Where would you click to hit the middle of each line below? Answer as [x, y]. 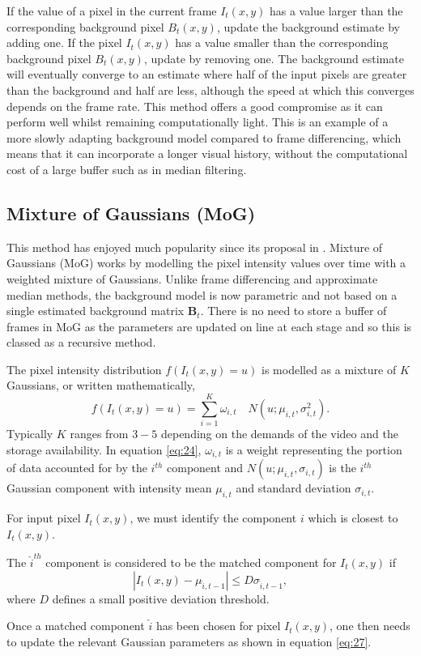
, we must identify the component [213, 518]
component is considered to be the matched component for [191, 562]
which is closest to [353, 518]
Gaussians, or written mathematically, [101, 385]
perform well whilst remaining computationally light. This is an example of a [198, 122]
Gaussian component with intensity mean [109, 488]
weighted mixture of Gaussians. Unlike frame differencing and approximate [192, 278]
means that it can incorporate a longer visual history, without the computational [207, 153]
